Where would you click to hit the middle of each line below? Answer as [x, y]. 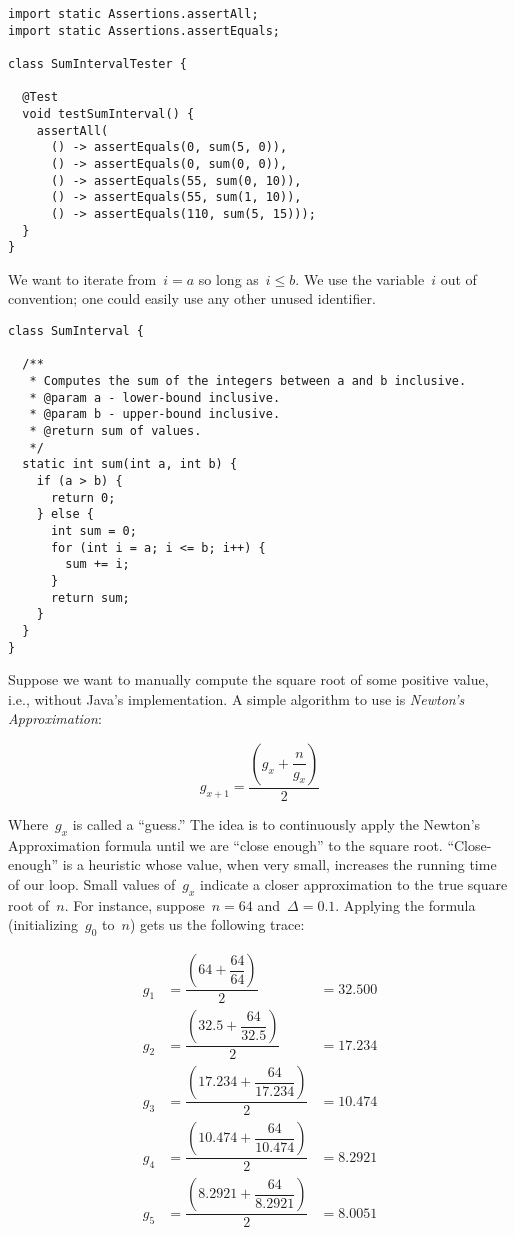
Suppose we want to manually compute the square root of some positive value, [248, 679]
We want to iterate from [82, 278]
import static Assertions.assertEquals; [144, 30]
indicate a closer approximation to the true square [354, 883]
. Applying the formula [405, 904]
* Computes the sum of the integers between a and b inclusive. [248, 381]
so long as [228, 278]
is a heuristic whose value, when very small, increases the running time [279, 864]
